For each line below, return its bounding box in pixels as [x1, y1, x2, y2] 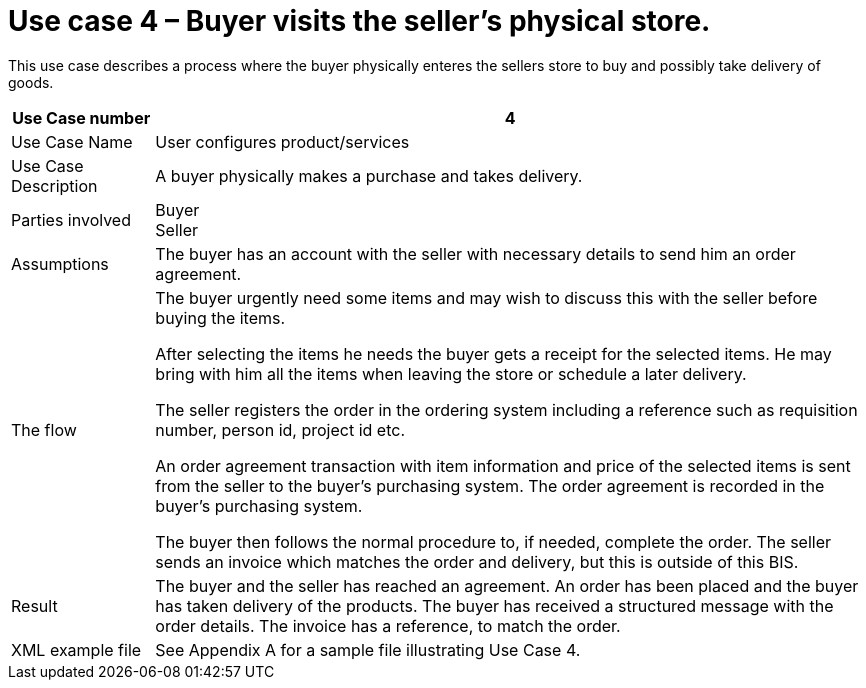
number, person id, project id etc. [155, 419, 405, 440]
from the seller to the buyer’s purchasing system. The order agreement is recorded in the [155, 475, 825, 496]
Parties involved [11, 209, 131, 230]
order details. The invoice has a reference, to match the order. [155, 615, 621, 636]
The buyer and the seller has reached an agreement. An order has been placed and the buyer [155, 575, 859, 596]
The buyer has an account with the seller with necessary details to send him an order [155, 243, 796, 264]
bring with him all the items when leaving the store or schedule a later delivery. [155, 363, 747, 384]
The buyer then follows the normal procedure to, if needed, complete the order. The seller [155, 531, 832, 552]
